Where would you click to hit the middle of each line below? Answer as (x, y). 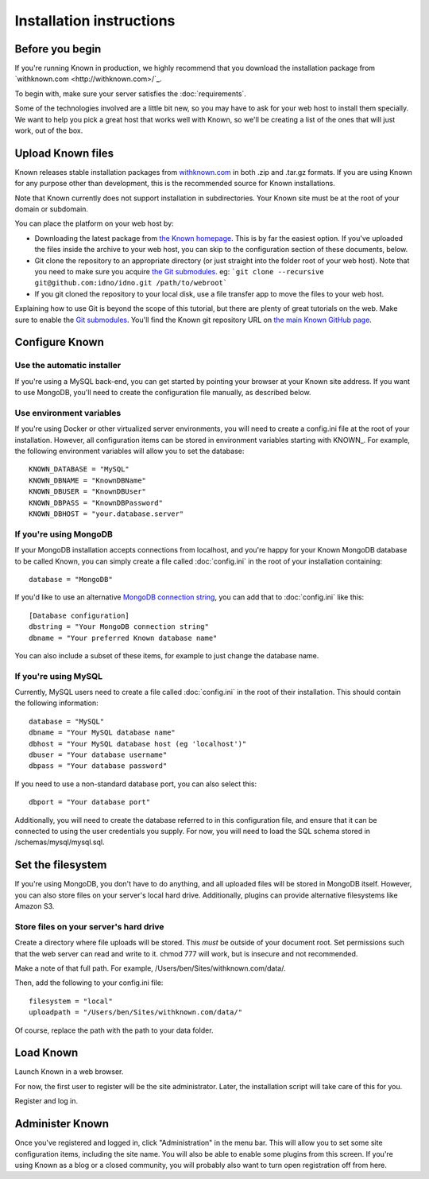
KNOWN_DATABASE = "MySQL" (79, 469)
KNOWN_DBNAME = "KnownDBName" (88, 480)
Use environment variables (68, 413)
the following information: (56, 703)
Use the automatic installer (68, 366)
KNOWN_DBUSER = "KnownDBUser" (88, 492)
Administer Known (62, 1124)
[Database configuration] (79, 615)
